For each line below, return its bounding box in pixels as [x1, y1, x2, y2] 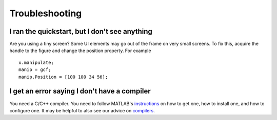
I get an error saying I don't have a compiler [9, 87, 151, 95]
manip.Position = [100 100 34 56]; [18, 74, 108, 80]
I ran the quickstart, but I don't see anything [9, 27, 152, 36]
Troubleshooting [9, 8, 82, 19]
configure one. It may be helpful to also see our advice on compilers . [9, 107, 155, 113]
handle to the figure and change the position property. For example [9, 47, 151, 54]
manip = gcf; [18, 67, 51, 73]
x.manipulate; [18, 59, 54, 65]
